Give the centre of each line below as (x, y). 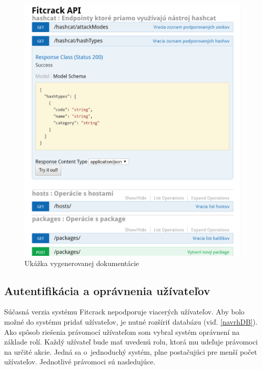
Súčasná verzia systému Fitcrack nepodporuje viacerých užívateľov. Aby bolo (124, 312)
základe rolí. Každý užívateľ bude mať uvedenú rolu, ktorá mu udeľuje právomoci (131, 342)
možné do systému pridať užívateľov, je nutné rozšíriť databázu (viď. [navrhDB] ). (131, 321)
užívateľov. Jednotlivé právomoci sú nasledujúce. (80, 362)
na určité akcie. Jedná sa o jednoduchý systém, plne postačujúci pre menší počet (131, 351)
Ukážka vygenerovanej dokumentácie (82, 263)
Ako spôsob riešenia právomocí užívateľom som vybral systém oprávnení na (122, 332)
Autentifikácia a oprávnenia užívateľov (107, 290)
